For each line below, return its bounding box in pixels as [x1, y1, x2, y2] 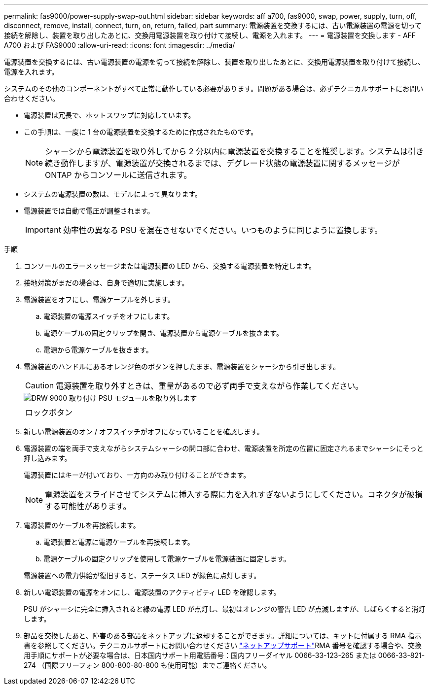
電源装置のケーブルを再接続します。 [24, 521, 140, 529]
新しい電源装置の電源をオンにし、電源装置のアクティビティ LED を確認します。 [24, 588, 281, 596]
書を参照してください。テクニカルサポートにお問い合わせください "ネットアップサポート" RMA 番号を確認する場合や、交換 [24, 641, 422, 650]
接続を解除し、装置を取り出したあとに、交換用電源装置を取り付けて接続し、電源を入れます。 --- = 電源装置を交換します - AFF [4, 31, 416, 39]
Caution [25, 380, 54, 390]
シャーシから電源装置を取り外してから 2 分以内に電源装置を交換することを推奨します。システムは [45, 146, 408, 156]
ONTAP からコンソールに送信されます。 [45, 170, 192, 180]
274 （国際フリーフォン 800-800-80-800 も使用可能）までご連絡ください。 [24, 661, 271, 669]
